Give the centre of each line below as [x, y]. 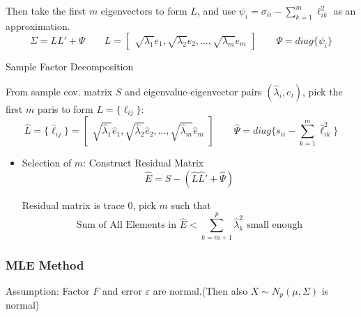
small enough [275, 225]
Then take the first [46, 10]
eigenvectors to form [144, 10]
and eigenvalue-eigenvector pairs [193, 91]
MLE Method [45, 264]
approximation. [38, 25]
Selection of [47, 163]
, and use [216, 10]
